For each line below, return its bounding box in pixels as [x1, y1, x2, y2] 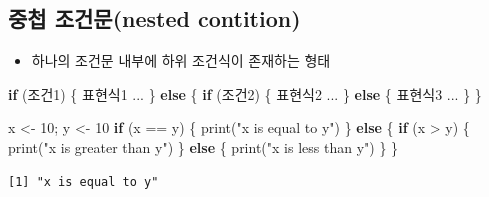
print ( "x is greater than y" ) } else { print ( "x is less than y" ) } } [8, 136, 399, 157]
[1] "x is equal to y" [8, 174, 159, 189]
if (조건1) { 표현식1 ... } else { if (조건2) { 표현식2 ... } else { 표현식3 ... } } [8, 83, 482, 104]
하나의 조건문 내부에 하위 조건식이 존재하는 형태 [31, 50, 331, 71]
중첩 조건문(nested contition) [8, 3, 301, 34]
